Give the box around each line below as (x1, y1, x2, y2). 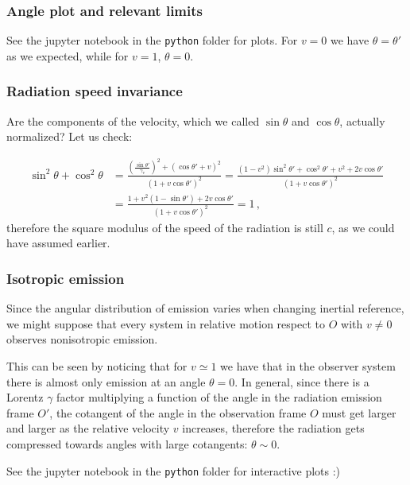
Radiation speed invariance (6, 81, 183, 101)
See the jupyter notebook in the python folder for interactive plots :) (6, 462, 341, 479)
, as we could (331, 219, 395, 235)
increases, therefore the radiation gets (182, 420, 365, 436)
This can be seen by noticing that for (6, 358, 188, 374)
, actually (339, 112, 385, 129)
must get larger (322, 404, 396, 421)
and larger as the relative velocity (6, 420, 170, 436)
